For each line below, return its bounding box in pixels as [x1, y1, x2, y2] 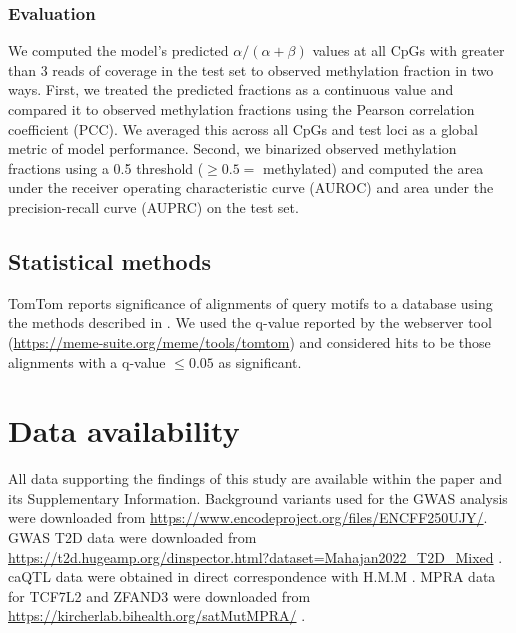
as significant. [218, 351, 302, 372]
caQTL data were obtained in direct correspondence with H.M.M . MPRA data [8, 566, 496, 587]
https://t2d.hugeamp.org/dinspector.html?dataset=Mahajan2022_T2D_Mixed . [8, 546, 503, 567]
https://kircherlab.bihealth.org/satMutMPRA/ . [8, 605, 306, 626]
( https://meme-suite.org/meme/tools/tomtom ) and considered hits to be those [8, 331, 491, 352]
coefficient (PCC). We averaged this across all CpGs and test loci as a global [8, 118, 478, 139]
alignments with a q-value [8, 351, 166, 372]
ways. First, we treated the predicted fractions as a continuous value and [8, 79, 454, 100]
